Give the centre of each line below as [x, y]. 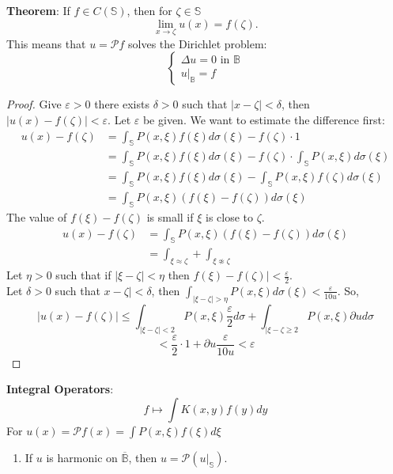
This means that [46, 43]
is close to [229, 216]
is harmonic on [82, 457]
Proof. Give [34, 104]
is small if [170, 216]
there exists [122, 104]
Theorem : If [38, 10]
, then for [149, 10]
